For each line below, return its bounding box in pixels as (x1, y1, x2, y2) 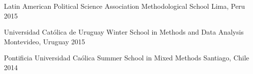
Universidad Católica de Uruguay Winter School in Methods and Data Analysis (4, 27, 244, 37)
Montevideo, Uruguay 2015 (4, 36, 85, 46)
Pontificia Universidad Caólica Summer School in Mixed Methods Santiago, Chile (4, 53, 250, 63)
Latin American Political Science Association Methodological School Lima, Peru (4, 1, 245, 11)
